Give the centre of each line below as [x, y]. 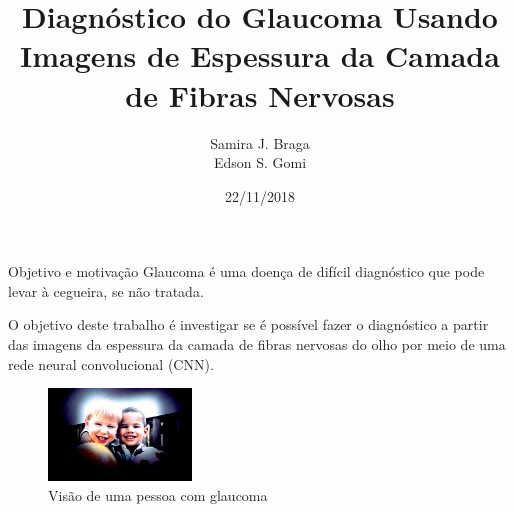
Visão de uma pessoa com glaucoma [158, 494]
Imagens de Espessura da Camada [260, 55]
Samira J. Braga [260, 142]
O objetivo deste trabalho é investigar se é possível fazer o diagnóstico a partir [248, 324]
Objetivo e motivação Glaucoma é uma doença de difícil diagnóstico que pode [246, 271]
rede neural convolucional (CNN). [111, 363]
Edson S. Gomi [260, 162]
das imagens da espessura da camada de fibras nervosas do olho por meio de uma [257, 344]
